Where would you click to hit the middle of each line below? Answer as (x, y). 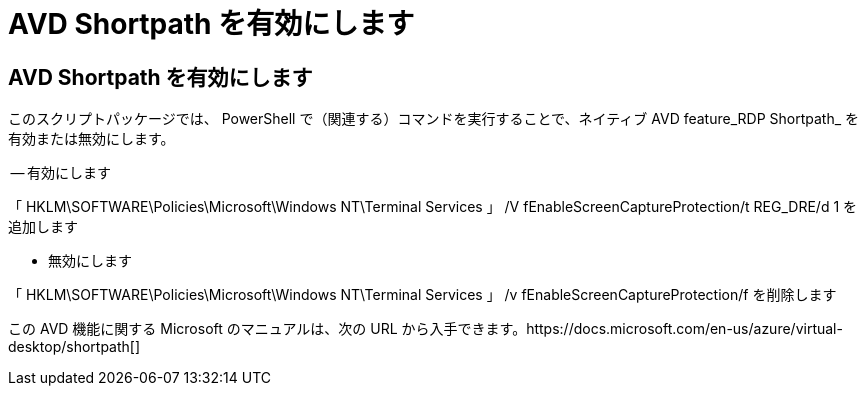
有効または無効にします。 (91, 139)
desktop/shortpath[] (74, 347)
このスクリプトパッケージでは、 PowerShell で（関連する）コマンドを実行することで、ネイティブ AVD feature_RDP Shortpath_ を (433, 119)
